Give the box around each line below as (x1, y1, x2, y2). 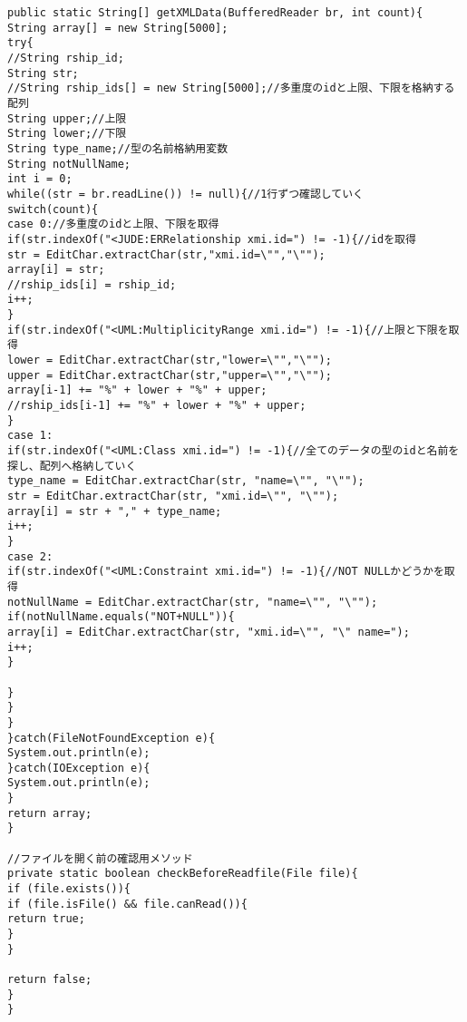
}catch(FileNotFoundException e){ (7, 731, 216, 745)
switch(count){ (7, 202, 99, 216)
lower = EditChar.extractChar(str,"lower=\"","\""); (7, 354, 332, 367)
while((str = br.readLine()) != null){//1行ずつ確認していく (7, 187, 365, 200)
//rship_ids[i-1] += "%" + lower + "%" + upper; (7, 399, 306, 413)
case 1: (7, 429, 54, 443)
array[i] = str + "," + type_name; (7, 504, 222, 518)
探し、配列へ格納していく (7, 459, 137, 472)
